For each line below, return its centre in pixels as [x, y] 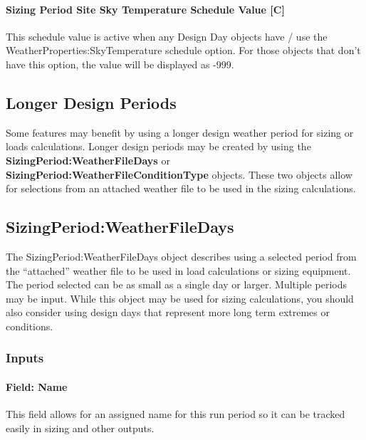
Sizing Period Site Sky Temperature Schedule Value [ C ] [145, 9]
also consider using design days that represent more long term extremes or [168, 312]
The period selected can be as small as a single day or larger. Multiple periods [176, 284]
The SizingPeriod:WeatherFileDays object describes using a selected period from [181, 256]
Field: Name [37, 386]
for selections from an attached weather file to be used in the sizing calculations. [181, 188]
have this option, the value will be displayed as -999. [120, 64]
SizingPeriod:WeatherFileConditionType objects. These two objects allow [179, 174]
